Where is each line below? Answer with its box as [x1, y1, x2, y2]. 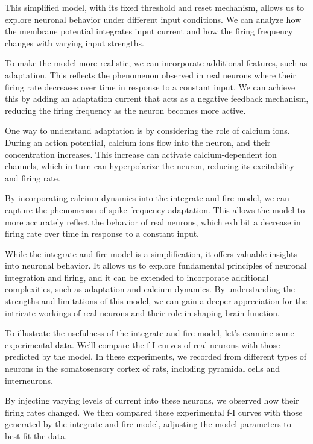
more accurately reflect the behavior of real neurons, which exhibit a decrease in [5, 215, 301, 228]
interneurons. [5, 374, 53, 386]
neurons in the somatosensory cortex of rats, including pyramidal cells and [5, 362, 280, 375]
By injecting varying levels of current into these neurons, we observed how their [5, 394, 299, 407]
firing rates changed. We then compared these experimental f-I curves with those [5, 405, 303, 418]
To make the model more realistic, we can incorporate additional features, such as [5, 57, 308, 69]
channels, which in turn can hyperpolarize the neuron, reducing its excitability [5, 160, 294, 172]
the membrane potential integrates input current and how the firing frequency [5, 25, 293, 37]
